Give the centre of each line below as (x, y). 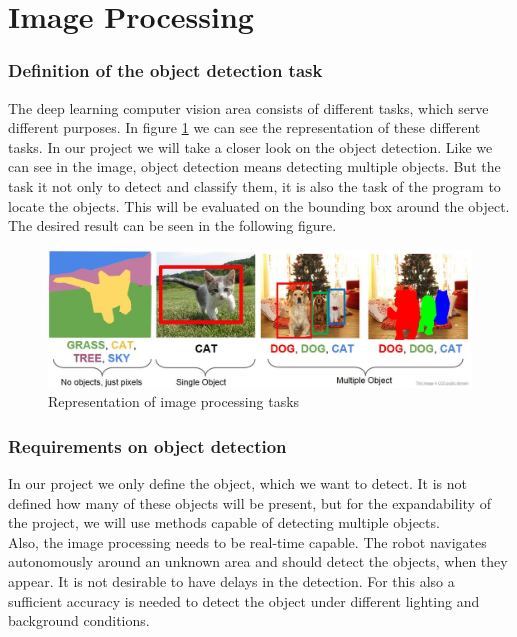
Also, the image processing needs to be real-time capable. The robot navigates (247, 541)
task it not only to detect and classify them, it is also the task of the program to (254, 185)
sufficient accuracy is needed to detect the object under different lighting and (244, 600)
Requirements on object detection (147, 445)
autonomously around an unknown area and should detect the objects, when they (258, 561)
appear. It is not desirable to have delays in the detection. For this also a (231, 581)
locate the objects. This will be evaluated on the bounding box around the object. (259, 205)
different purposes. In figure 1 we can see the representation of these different (244, 127)
